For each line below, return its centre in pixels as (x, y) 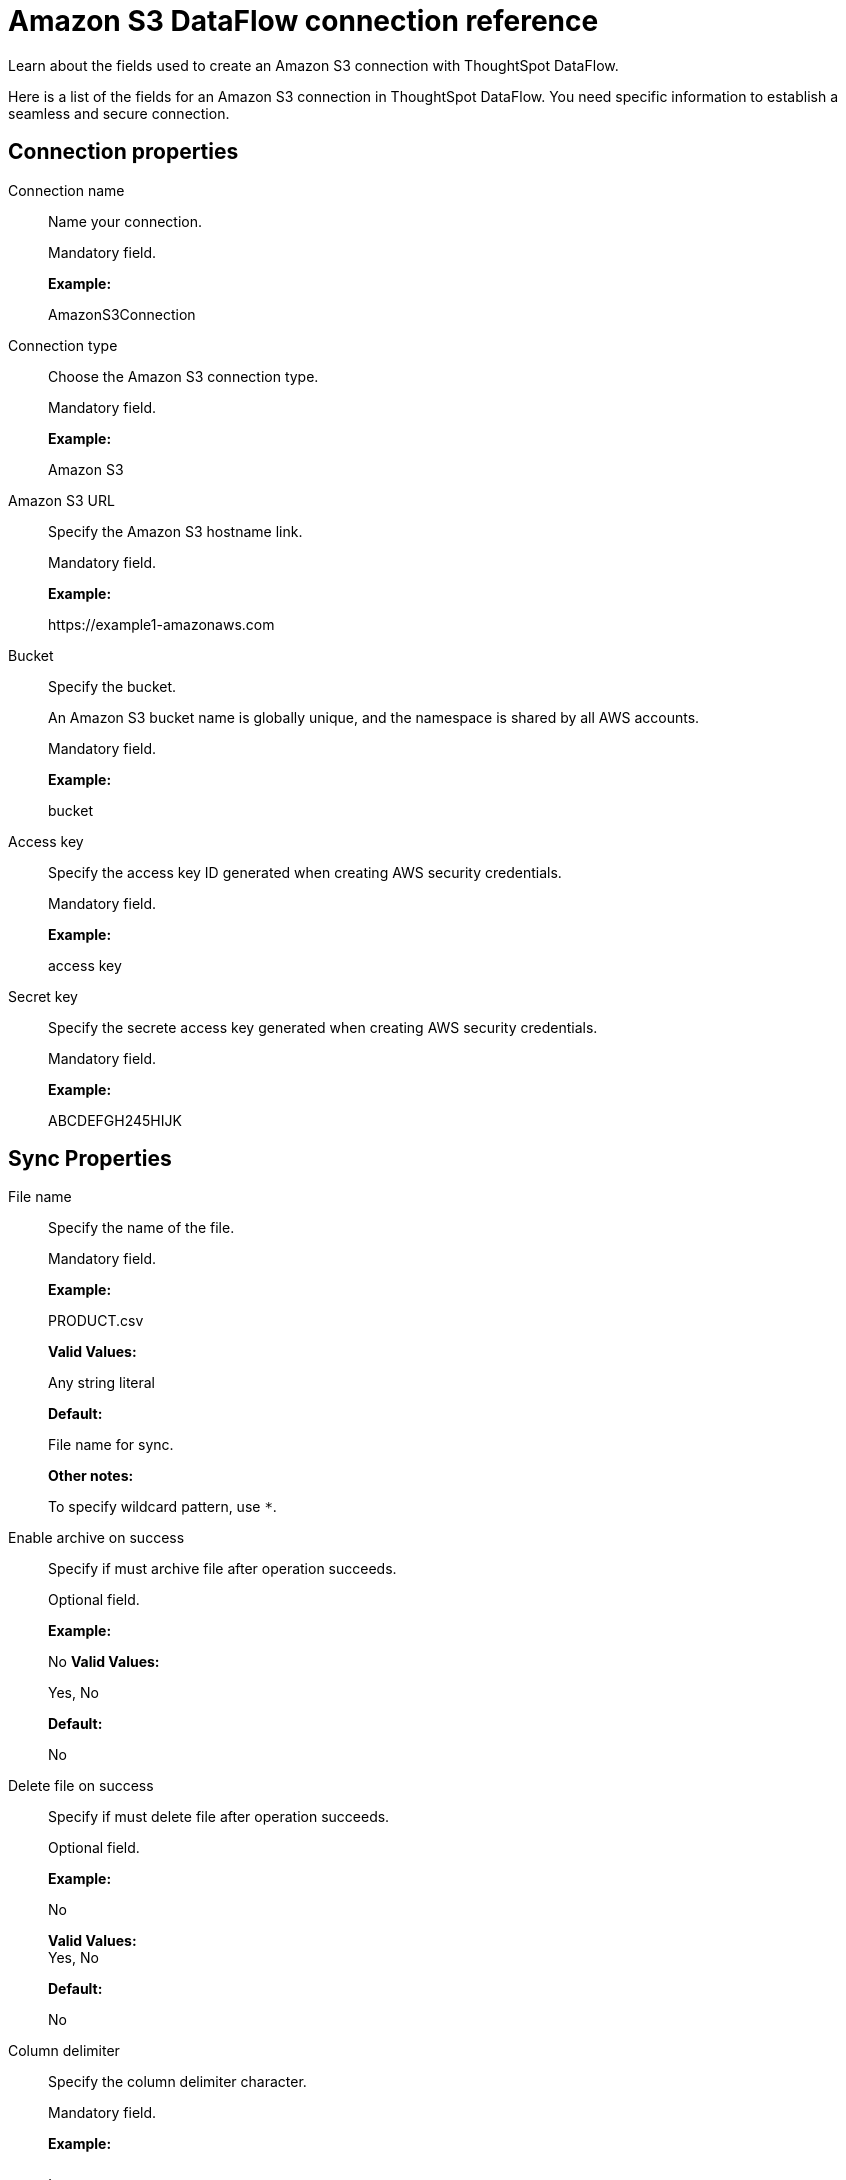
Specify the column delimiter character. (177, 2082)
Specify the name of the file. (141, 1228)
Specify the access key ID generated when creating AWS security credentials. (305, 872)
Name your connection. (125, 221)
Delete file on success (81, 1786)
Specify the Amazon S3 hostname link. (175, 531)
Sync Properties (90, 1159)
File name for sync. (111, 1445)
